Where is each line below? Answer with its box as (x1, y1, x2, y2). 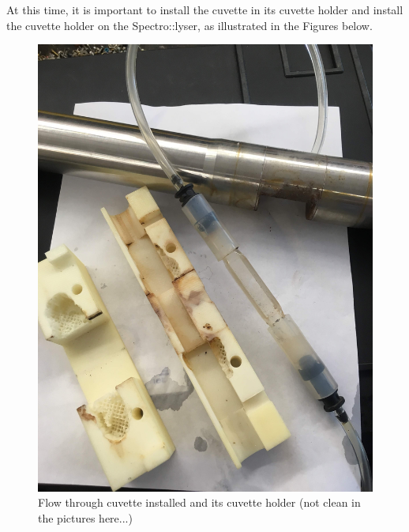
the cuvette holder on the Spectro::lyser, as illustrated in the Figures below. (6, 17, 373, 33)
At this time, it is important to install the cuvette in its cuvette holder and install (6, 2, 403, 17)
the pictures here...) (38, 509, 133, 526)
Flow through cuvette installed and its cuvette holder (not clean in (38, 494, 361, 511)
